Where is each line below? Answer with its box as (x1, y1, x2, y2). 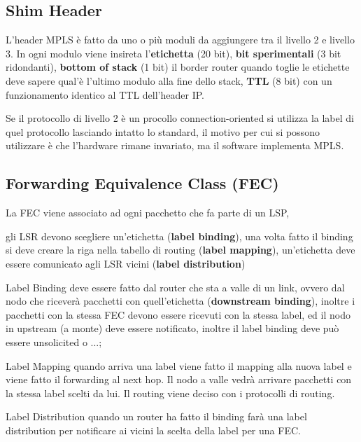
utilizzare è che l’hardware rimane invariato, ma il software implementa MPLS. (6, 138, 344, 153)
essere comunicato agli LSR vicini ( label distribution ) (6, 256, 246, 270)
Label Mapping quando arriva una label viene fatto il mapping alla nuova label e (6, 358, 352, 373)
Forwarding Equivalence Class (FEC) (6, 172, 279, 194)
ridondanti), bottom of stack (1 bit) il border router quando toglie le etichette (6, 60, 350, 74)
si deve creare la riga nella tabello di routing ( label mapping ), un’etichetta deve (6, 242, 355, 257)
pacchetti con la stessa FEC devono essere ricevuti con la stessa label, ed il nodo (6, 307, 351, 322)
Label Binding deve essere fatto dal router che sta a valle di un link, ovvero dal (6, 279, 345, 294)
